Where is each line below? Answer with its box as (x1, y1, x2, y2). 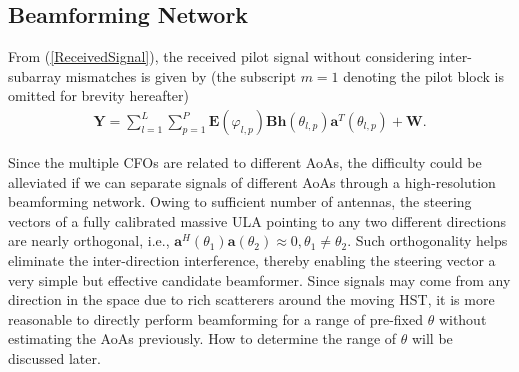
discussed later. (8, 347, 101, 368)
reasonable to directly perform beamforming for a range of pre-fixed (8, 308, 423, 329)
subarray (8, 65, 62, 86)
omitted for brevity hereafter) (8, 85, 190, 106)
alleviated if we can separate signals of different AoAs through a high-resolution (8, 171, 496, 192)
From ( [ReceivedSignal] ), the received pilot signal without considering (8, 46, 435, 67)
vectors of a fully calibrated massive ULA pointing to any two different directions (8, 210, 507, 231)
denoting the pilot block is (343, 65, 504, 86)
